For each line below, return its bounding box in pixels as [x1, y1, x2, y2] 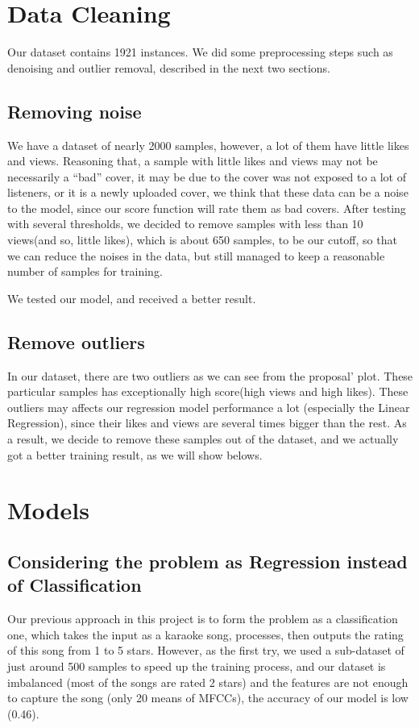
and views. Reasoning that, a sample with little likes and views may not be [7, 152, 378, 169]
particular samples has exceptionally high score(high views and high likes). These [7, 383, 409, 400]
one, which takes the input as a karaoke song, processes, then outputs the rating [7, 626, 404, 643]
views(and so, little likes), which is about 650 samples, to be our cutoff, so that [7, 231, 397, 248]
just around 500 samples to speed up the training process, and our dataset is [7, 657, 386, 674]
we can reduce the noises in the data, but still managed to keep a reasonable [7, 247, 385, 264]
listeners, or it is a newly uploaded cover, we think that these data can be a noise [7, 184, 409, 201]
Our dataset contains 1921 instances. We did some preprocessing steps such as [7, 44, 393, 60]
